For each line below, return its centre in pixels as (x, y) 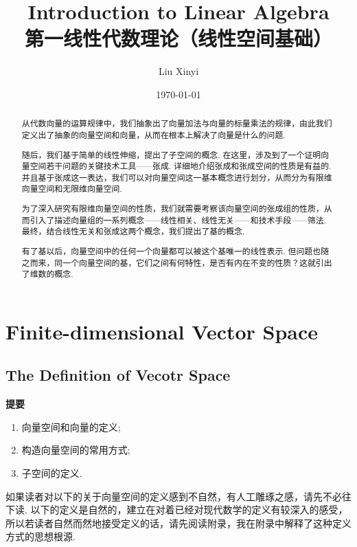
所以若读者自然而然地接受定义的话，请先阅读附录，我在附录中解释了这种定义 (178, 523)
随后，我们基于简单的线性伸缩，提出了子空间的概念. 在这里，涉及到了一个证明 (171, 154)
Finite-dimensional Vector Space (162, 331)
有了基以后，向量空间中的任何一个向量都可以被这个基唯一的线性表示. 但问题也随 (175, 250)
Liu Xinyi (178, 71)
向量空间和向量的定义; (71, 426)
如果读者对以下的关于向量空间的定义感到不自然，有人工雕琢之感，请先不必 (174, 496)
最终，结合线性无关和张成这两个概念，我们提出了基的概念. (133, 231)
